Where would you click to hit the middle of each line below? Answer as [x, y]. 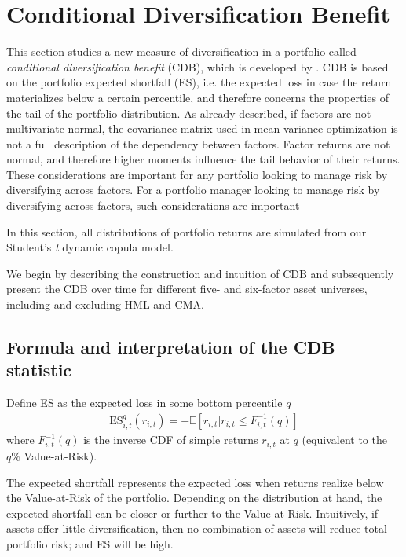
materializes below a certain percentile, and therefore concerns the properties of [198, 97]
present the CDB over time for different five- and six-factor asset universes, [187, 289]
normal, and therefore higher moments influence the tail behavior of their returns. [203, 159]
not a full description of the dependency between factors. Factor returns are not [198, 143]
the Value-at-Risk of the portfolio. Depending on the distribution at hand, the [194, 498]
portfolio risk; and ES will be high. [90, 543]
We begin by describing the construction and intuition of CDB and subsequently [200, 273]
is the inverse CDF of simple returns [171, 440]
